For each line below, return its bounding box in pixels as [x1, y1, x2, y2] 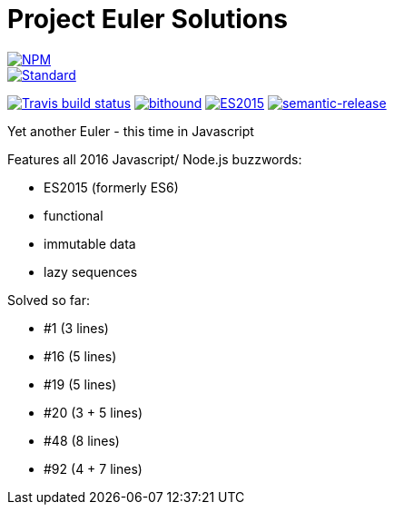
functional [44, 207, 103, 223]
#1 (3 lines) [44, 320, 109, 336]
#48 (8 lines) [44, 432, 120, 448]
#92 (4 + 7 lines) [44, 460, 143, 477]
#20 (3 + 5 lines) [44, 404, 143, 420]
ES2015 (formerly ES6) [44, 179, 179, 195]
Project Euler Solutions [7, 4, 289, 34]
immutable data [44, 235, 136, 251]
